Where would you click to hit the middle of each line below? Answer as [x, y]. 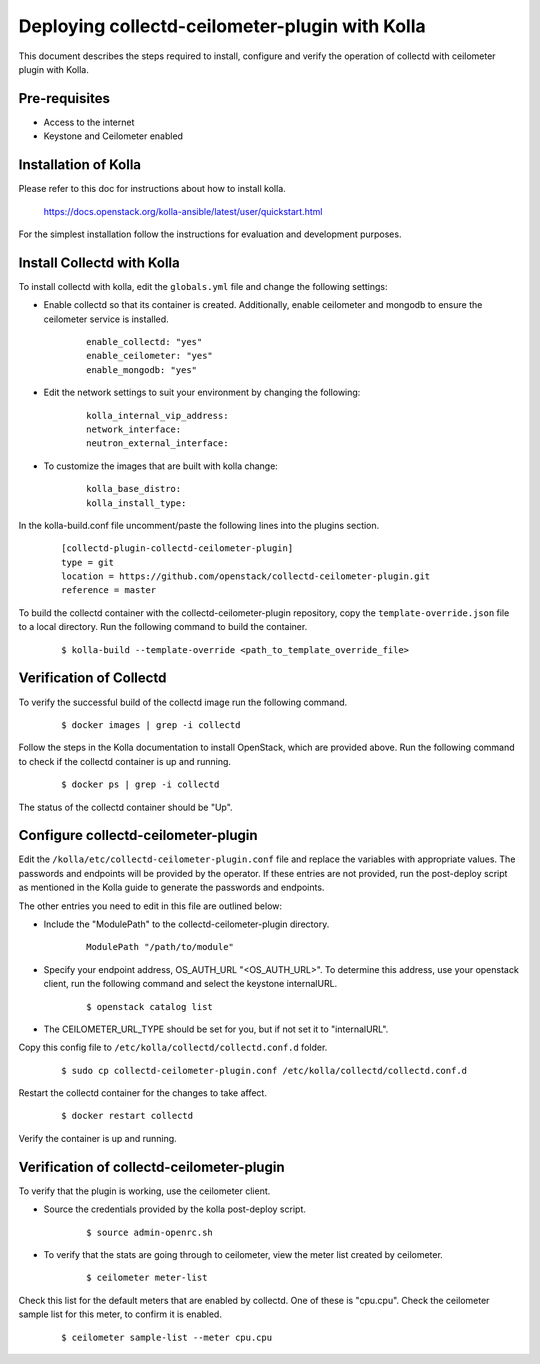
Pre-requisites [64, 98]
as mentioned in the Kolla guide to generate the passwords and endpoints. [171, 887]
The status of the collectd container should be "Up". [126, 807]
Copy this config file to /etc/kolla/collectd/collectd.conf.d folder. [173, 1047]
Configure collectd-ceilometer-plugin [138, 835]
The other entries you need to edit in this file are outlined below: [150, 906]
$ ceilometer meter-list [147, 1278]
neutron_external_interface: [157, 443]
